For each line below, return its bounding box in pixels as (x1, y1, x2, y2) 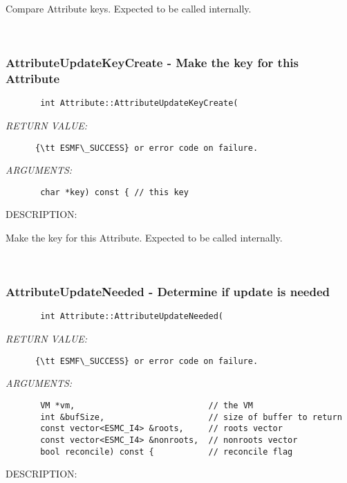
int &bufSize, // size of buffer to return (40, 412, 342, 422)
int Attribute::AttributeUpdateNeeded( (40, 311, 223, 322)
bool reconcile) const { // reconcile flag (40, 446, 293, 457)
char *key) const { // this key (40, 187, 189, 197)
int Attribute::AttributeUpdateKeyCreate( (40, 98, 238, 109)
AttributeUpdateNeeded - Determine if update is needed (6, 283, 330, 300)
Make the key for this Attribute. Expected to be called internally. (6, 230, 283, 245)
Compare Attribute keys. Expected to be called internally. (6, 1, 252, 15)
